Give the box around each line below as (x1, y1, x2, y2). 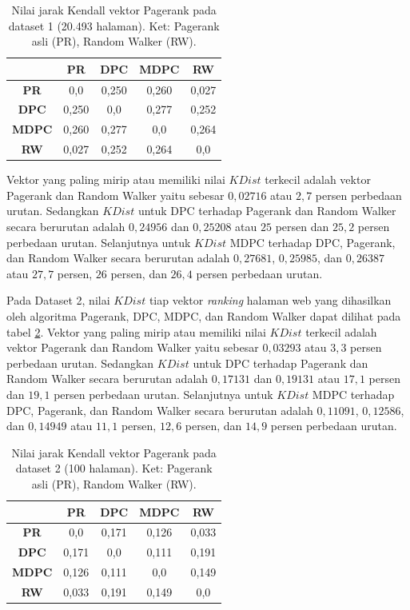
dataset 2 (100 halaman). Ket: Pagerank (15, 460, 213, 476)
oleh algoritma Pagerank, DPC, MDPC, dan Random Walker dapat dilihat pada (6, 308, 401, 324)
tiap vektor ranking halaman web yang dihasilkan (149, 292, 392, 309)
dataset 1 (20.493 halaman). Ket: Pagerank (8, 17, 220, 34)
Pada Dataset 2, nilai (6, 292, 110, 309)
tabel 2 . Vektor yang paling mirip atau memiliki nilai (6, 323, 266, 340)
